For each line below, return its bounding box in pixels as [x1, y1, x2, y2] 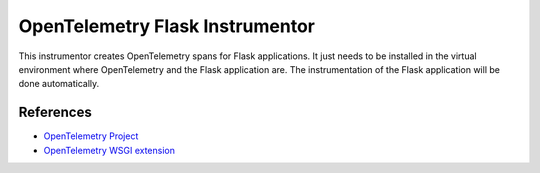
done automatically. [18, 78, 100, 90]
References [18, 104, 92, 121]
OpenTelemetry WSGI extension [43, 144, 175, 156]
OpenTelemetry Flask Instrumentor [18, 15, 315, 37]
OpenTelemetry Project [43, 130, 139, 142]
